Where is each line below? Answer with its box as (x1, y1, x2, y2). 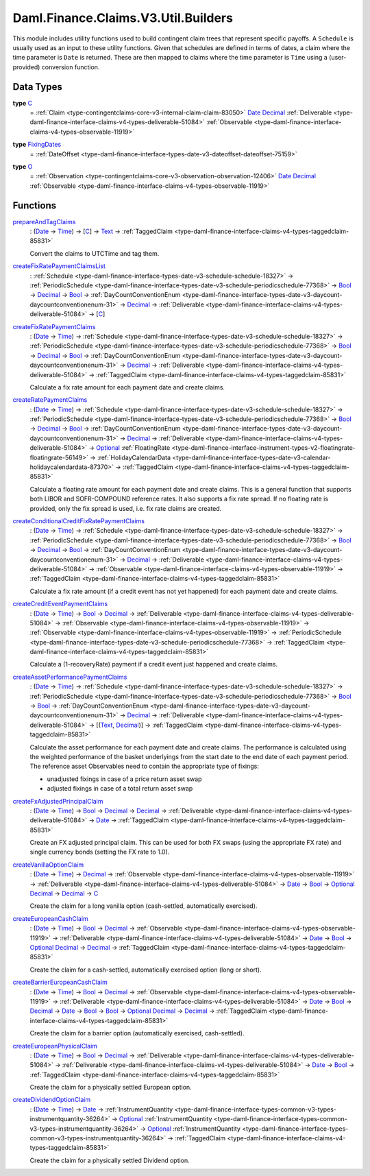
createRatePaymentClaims (12, 396, 88, 404)
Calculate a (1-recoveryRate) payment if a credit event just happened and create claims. (29, 660, 277, 669)
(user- (329, 53, 347, 62)
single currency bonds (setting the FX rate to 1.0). (29, 848, 170, 856)
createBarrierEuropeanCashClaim (12, 978, 108, 987)
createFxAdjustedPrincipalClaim (12, 797, 103, 805)
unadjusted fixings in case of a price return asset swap (47, 775, 202, 783)
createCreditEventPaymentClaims (12, 600, 108, 608)
